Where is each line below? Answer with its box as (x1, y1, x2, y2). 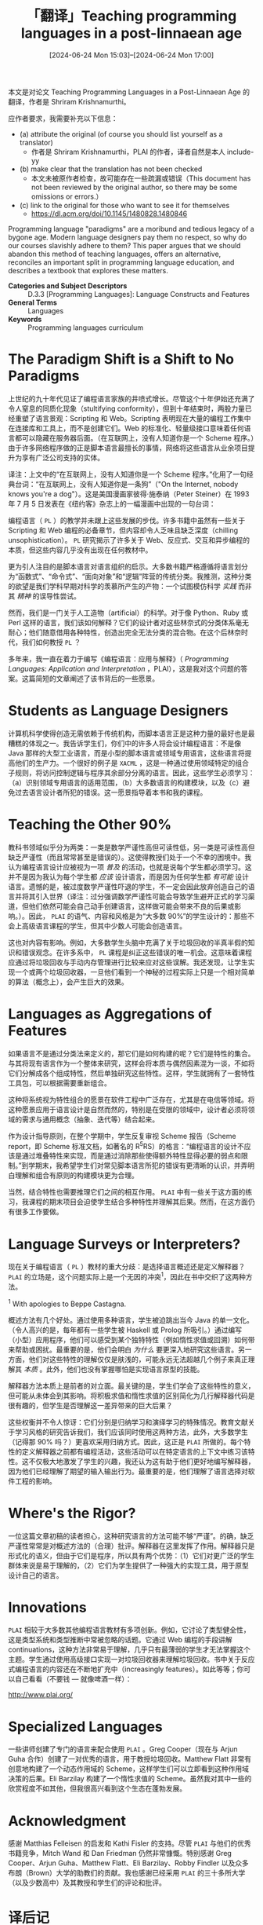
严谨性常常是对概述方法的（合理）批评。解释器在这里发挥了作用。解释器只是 (8, 1541, 255, 1550)
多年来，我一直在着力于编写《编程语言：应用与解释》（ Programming (8, 653, 229, 664)
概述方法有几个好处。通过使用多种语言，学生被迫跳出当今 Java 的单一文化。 (8, 1315, 254, 1324)
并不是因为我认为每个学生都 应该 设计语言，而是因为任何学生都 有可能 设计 (8, 872, 249, 881)
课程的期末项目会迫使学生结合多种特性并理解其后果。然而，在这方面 (28, 1197, 248, 1206)
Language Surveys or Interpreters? (8, 1235, 241, 1253)
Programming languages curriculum (27, 323, 143, 332)
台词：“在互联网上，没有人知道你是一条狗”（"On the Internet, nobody (14, 479, 239, 489)
